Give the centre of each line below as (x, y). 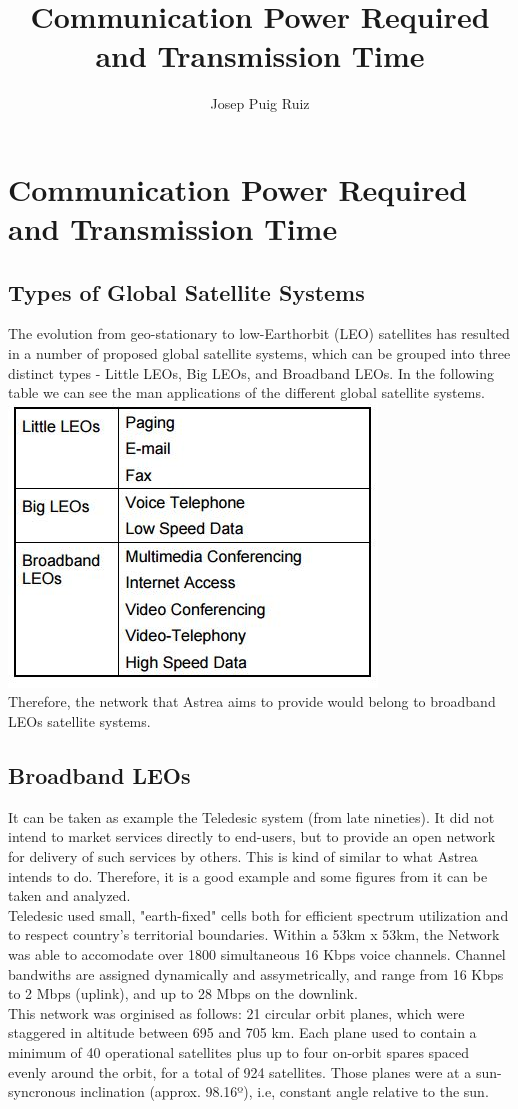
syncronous (42, 1091)
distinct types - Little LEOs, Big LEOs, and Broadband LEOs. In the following (251, 372)
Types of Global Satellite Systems (186, 291)
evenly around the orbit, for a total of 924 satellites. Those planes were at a (240, 1071)
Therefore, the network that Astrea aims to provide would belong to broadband (252, 701)
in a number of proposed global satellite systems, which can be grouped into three (259, 353)
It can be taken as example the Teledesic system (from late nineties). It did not (251, 816)
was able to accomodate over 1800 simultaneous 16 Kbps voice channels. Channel (257, 954)
